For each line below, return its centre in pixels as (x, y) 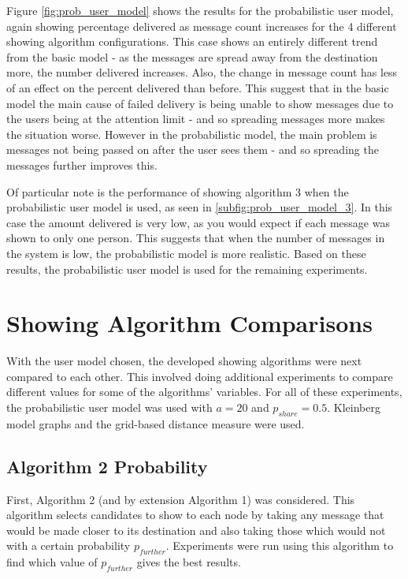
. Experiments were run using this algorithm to (280, 545)
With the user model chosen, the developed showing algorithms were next (184, 361)
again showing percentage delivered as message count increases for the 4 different (202, 26)
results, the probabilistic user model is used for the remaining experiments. (187, 269)
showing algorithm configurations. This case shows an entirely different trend (192, 41)
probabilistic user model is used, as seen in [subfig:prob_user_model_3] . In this (200, 207)
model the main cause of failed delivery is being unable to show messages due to (200, 103)
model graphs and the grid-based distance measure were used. (156, 423)
